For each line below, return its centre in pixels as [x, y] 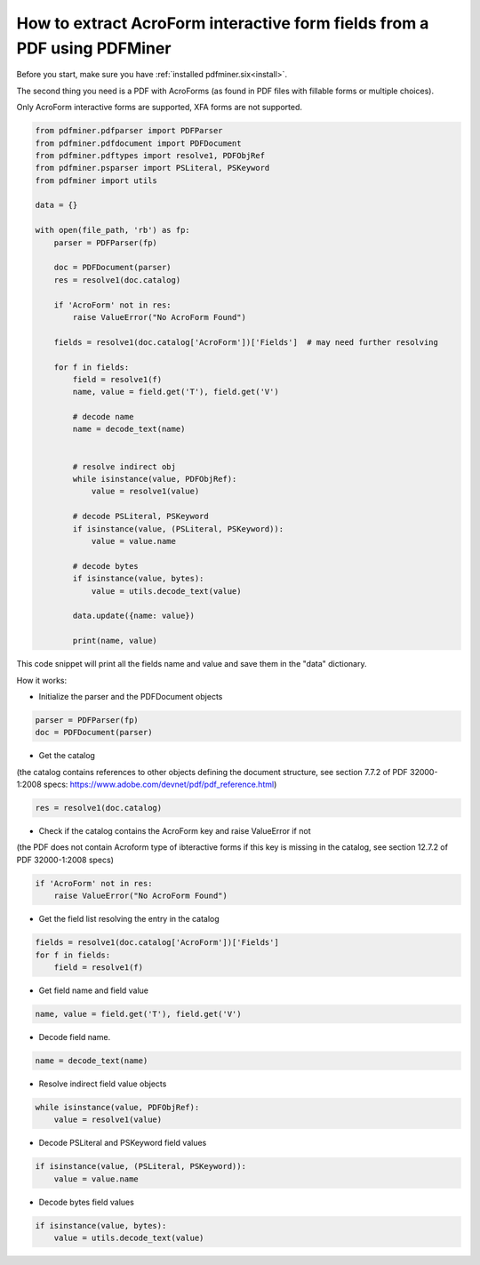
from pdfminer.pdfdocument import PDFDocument [138, 143]
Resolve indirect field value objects [103, 1084]
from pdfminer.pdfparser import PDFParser [129, 131]
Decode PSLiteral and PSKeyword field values [123, 1143]
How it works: [42, 680]
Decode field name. [75, 1037]
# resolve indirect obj [124, 466]
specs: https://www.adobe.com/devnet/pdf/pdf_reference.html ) [160, 785]
